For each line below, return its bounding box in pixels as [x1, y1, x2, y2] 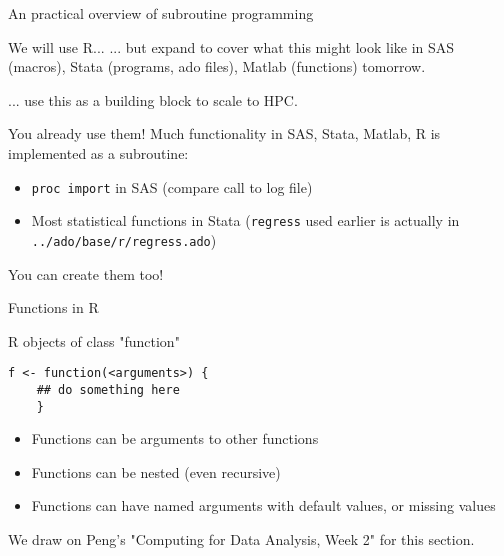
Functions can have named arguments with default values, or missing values [31, 495, 496, 516]
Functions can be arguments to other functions [31, 428, 319, 449]
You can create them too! [8, 263, 164, 284]
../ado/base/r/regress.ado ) [31, 229, 217, 250]
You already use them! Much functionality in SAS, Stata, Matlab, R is [8, 123, 441, 144]
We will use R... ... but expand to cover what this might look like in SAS [8, 36, 455, 57]
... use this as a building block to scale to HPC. [8, 89, 298, 110]
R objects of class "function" [8, 330, 180, 351]
